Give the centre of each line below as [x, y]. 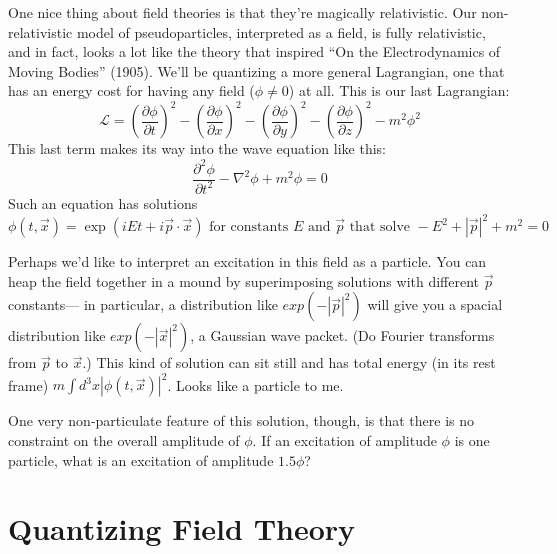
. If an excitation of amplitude [344, 439]
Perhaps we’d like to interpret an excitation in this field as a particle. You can [247, 261]
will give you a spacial [435, 304]
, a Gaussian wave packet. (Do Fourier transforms [342, 335]
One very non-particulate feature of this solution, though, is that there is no [241, 420]
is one [472, 439]
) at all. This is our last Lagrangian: [399, 90]
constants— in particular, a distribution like [143, 304]
